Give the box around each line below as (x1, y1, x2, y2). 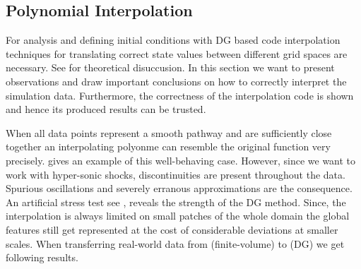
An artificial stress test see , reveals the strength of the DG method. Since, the (6, 194, 346, 209)
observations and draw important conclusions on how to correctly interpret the (6, 73, 347, 88)
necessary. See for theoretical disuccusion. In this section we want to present (6, 60, 335, 75)
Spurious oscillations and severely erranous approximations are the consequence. (6, 181, 353, 196)
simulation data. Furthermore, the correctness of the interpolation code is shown (6, 88, 354, 102)
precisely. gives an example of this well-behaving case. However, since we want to (6, 153, 356, 167)
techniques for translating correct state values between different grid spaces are (6, 46, 348, 61)
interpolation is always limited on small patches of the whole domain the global (6, 208, 350, 223)
